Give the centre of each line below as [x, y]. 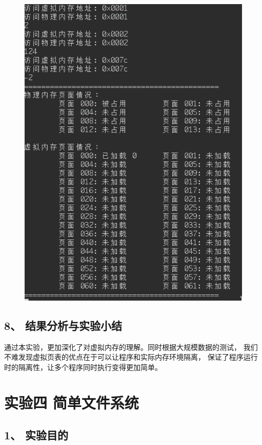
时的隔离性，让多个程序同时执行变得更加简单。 [83, 367]
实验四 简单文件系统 [72, 402]
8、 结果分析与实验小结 [63, 325]
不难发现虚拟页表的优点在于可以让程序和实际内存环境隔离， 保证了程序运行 [131, 357]
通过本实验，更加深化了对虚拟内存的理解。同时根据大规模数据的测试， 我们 [131, 347]
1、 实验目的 [36, 435]
